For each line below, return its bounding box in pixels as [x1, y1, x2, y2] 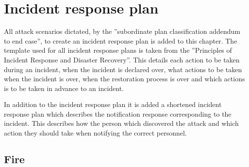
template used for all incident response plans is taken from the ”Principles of [4, 45, 232, 55]
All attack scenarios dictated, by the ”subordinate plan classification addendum [4, 26, 240, 36]
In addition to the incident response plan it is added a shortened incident [4, 99, 222, 109]
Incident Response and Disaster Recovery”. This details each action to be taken [4, 54, 240, 64]
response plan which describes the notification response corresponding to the [4, 108, 232, 119]
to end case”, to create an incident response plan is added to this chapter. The [4, 35, 237, 46]
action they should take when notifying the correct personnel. [4, 128, 187, 138]
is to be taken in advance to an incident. [4, 83, 124, 93]
